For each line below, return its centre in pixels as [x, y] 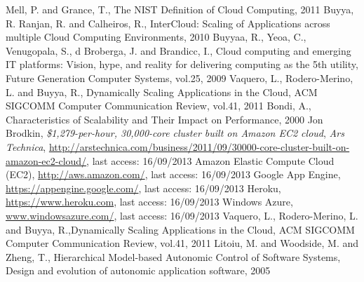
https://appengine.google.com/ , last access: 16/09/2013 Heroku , [143, 188]
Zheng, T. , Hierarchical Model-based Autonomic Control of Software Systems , [173, 256]
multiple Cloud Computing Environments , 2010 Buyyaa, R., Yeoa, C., [156, 37]
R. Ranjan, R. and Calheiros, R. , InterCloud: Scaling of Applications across [168, 23]
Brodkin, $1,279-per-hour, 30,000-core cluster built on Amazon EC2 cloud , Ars [175, 133]
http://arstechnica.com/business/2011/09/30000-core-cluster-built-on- [199, 146]
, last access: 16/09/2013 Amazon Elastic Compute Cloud [210, 160]
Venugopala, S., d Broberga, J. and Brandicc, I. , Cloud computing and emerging [178, 50]
